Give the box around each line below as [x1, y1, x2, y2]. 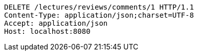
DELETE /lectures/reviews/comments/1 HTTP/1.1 [4, 3, 194, 11]
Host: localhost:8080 [4, 27, 91, 35]
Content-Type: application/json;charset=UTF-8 [4, 11, 194, 19]
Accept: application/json [4, 19, 108, 27]
